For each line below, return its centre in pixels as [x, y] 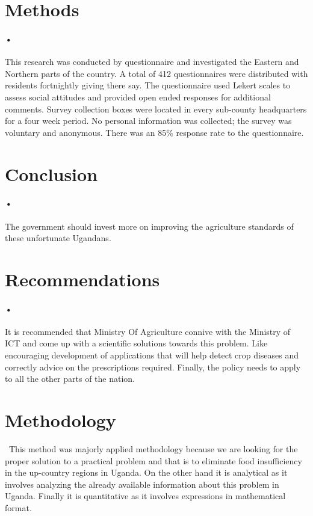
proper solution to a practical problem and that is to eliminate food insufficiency [153, 460]
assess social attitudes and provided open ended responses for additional [138, 97]
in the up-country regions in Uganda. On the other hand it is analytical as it [146, 472]
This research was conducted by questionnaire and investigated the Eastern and [152, 62]
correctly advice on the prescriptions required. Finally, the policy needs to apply [153, 367]
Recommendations [82, 279]
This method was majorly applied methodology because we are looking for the [153, 448]
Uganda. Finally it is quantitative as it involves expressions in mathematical [145, 496]
